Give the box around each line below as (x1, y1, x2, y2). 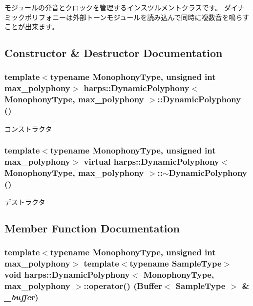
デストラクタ (4, 197, 45, 207)
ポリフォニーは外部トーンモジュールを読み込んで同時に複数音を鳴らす (24, 12, 250, 22)
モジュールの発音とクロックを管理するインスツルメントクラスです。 (4, 2, 222, 12)
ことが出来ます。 (4, 21, 59, 32)
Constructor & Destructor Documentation (4, 45, 223, 60)
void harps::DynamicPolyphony (4, 268, 130, 281)
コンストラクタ (4, 123, 52, 134)
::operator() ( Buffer (84, 280, 162, 292)
